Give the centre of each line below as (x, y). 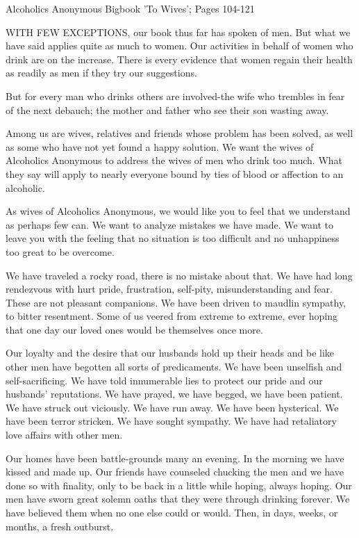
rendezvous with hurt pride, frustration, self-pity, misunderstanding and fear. (169, 289)
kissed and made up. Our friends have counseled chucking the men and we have (175, 472)
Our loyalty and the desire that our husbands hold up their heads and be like (170, 353)
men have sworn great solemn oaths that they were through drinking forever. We (178, 499)
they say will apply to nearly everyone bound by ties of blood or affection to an (175, 173)
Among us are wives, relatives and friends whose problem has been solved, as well (179, 133)
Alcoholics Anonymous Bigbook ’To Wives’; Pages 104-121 (130, 8)
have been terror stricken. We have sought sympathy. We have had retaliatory (171, 421)
